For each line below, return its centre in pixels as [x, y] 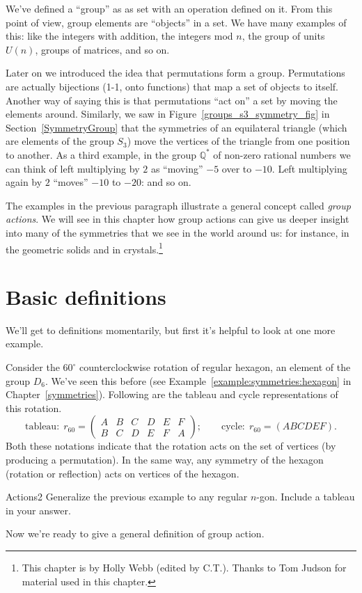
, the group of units [283, 36]
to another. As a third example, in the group [101, 154]
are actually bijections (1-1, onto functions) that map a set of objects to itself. [172, 86]
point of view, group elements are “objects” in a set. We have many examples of [176, 22]
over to [237, 168]
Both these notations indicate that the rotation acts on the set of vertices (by [171, 446]
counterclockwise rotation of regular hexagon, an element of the [215, 367]
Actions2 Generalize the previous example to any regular [127, 497]
